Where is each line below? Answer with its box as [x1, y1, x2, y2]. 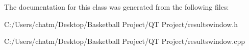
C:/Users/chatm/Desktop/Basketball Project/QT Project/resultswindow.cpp [4, 36, 245, 46]
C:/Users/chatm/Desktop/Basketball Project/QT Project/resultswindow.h [4, 18, 238, 29]
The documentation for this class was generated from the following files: [4, 2, 229, 12]
